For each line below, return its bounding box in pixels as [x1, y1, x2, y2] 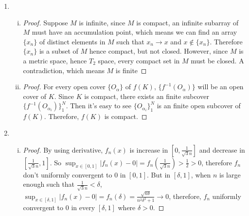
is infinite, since [79, 17, 125, 27]
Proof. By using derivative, [23, 144, 103, 155]
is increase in [129, 144, 168, 155]
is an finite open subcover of [157, 100, 241, 111]
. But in [147, 169, 171, 179]
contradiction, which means [23, 65, 105, 75]
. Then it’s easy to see [66, 100, 131, 111]
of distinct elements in [39, 36, 106, 46]
